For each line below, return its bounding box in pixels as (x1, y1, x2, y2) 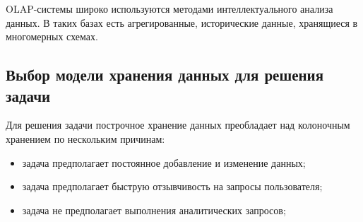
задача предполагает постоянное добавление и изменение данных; (22, 155, 306, 170)
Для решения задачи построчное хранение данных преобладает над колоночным (6, 117, 350, 132)
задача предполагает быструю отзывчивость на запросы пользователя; (22, 179, 323, 194)
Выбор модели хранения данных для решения (6, 64, 324, 86)
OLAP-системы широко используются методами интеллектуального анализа (6, 1, 333, 16)
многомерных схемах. (6, 29, 98, 44)
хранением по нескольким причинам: (6, 131, 165, 146)
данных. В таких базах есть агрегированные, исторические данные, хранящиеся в (6, 15, 358, 30)
